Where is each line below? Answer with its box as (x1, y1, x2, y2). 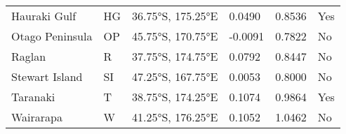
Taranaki (11, 89, 55, 105)
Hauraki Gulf (11, 8, 76, 24)
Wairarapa (11, 109, 63, 125)
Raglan (11, 48, 46, 64)
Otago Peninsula (11, 28, 93, 44)
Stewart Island (11, 68, 83, 84)
